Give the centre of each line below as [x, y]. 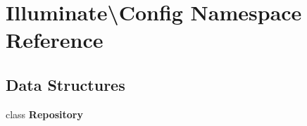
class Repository [44, 114]
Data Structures [65, 84]
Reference [55, 40]
